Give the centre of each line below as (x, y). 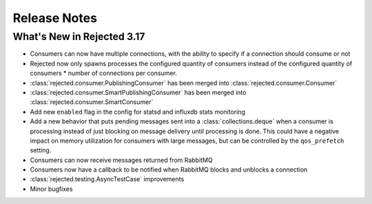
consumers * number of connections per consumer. (103, 73)
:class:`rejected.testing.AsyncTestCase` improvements (107, 179)
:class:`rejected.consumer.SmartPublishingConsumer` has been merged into (138, 92)
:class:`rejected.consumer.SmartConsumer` (92, 102)
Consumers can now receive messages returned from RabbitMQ (121, 160)
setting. (41, 150)
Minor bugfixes (51, 189)
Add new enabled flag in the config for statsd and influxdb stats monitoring (138, 112)
